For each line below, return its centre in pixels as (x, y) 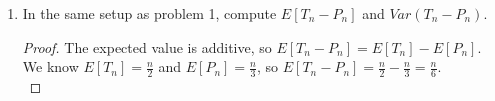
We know (50, 66)
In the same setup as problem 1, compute (149, 13)
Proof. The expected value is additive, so (147, 46)
